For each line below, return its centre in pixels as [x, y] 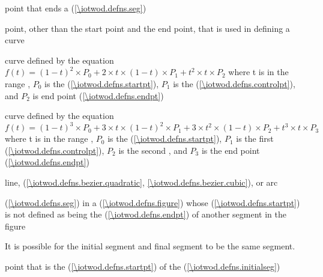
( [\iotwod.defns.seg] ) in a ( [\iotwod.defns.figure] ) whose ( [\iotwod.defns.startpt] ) [152, 202]
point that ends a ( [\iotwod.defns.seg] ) [76, 8]
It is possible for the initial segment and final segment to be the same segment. [150, 246]
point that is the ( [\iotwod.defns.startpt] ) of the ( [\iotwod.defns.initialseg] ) [143, 266]
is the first [255, 138]
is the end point [231, 150]
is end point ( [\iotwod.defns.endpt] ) [98, 95]
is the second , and [153, 150]
